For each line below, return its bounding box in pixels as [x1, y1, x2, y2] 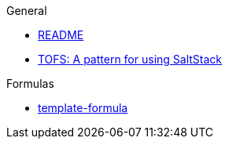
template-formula [38, 101, 128, 114]
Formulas [6, 77, 54, 90]
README [38, 28, 84, 42]
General [6, 4, 47, 17]
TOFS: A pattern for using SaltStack [38, 53, 223, 66]
